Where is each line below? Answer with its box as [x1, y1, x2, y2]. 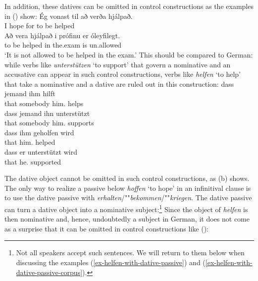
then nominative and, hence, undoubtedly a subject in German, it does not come [4, 214, 250, 224]
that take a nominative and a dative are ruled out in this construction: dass [4, 78, 234, 89]
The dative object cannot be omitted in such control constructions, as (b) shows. [4, 173, 250, 183]
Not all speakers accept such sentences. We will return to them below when [16, 247, 245, 258]
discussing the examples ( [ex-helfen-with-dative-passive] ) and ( [16, 257, 206, 267]
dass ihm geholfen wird [4, 127, 74, 137]
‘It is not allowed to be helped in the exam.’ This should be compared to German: [4, 49, 253, 59]
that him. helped [4, 137, 55, 147]
